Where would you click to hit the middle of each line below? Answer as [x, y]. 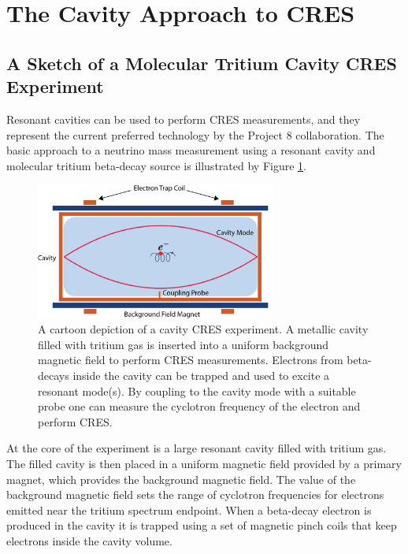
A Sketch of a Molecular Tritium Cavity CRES [202, 63]
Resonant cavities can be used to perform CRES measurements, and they [184, 119]
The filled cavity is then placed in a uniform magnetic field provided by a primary [204, 463]
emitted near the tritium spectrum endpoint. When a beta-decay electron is [189, 509]
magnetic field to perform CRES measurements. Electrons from [191, 360]
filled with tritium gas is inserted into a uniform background [184, 344]
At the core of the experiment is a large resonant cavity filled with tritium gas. [197, 448]
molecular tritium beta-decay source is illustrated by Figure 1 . [156, 165]
